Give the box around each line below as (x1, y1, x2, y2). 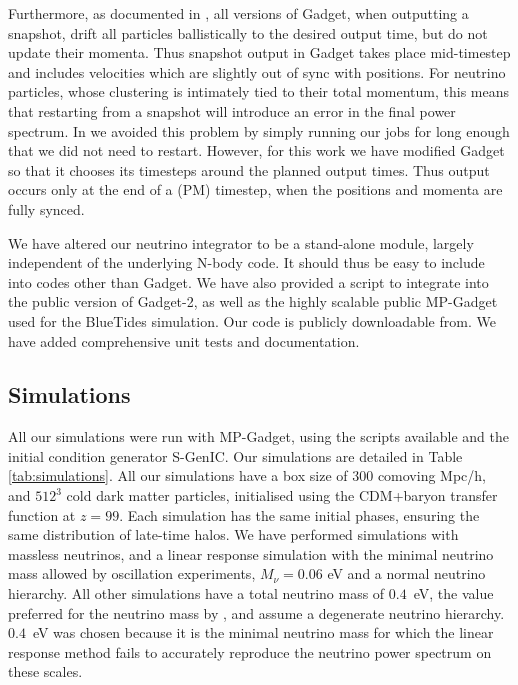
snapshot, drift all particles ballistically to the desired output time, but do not (8, 22, 488, 43)
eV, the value (413, 583, 494, 604)
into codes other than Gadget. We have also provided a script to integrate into (8, 271, 489, 292)
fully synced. (8, 198, 85, 219)
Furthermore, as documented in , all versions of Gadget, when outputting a (8, 3, 469, 23)
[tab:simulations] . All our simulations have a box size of (8, 465, 348, 486)
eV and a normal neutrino (327, 563, 486, 584)
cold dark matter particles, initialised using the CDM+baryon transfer (66, 485, 498, 506)
